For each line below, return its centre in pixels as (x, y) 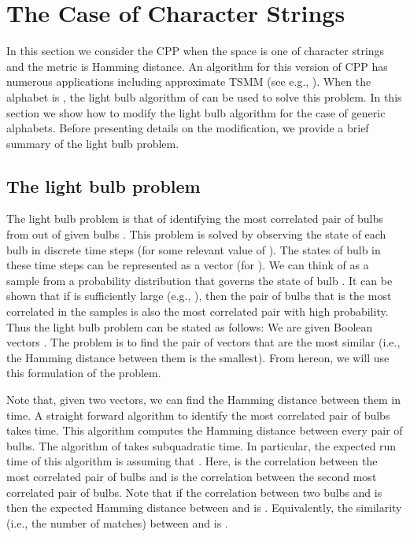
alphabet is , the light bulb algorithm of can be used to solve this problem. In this (204, 96)
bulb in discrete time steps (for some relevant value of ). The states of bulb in (194, 249)
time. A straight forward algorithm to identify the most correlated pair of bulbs (198, 415)
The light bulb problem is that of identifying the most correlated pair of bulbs (195, 219)
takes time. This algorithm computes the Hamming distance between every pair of (205, 430)
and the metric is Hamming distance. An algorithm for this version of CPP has (197, 66)
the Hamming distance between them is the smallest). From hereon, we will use (198, 357)
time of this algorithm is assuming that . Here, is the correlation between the (192, 461)
